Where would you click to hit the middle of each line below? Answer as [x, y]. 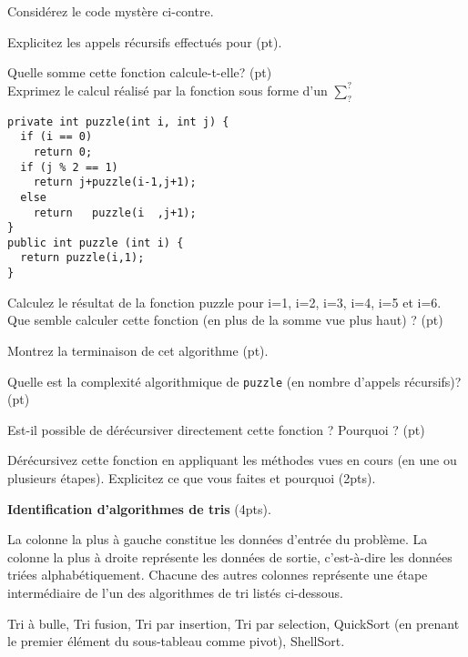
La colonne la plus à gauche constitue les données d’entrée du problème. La [218, 539]
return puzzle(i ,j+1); [115, 212]
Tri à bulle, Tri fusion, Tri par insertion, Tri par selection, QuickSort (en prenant [234, 623]
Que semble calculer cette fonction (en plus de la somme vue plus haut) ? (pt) [225, 320]
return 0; [63, 152]
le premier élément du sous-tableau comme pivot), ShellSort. [176, 641]
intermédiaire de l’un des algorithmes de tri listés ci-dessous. [175, 592]
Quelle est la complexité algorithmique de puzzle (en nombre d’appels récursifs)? [234, 381]
